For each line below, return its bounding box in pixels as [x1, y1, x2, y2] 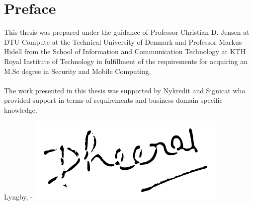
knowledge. [4, 104, 37, 115]
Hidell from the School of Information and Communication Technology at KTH [4, 46, 246, 57]
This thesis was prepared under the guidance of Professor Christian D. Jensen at [4, 27, 250, 37]
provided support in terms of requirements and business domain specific [4, 95, 223, 105]
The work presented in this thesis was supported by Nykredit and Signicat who [4, 85, 246, 95]
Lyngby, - [4, 192, 33, 202]
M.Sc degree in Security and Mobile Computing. [4, 66, 151, 76]
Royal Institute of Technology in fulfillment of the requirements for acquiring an [4, 56, 248, 66]
